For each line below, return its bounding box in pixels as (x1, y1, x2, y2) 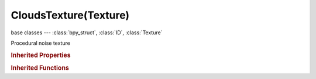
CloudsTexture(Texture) (11, 9, 130, 21)
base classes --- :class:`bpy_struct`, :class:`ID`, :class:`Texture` (11, 29, 163, 36)
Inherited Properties (11, 51, 71, 59)
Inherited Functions (11, 64, 70, 72)
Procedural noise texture (11, 39, 70, 46)
